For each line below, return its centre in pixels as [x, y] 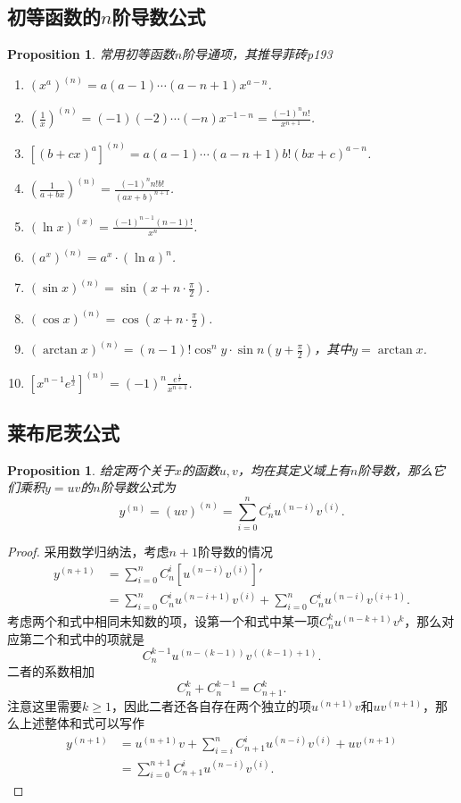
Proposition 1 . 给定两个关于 [91, 469]
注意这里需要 [45, 705]
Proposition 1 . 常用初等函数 [91, 54]
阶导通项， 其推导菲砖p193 [257, 54]
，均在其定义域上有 [294, 469]
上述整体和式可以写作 [82, 723]
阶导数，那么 [395, 469]
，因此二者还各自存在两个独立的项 [211, 705]
